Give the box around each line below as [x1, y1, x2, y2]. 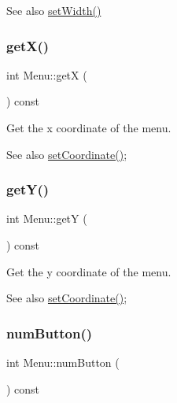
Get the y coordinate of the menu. [6, 263, 171, 279]
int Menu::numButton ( [6, 354, 120, 370]
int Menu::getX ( [6, 66, 87, 83]
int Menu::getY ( [6, 210, 87, 227]
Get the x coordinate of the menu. [6, 120, 171, 135]
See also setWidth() [6, 2, 101, 18]
